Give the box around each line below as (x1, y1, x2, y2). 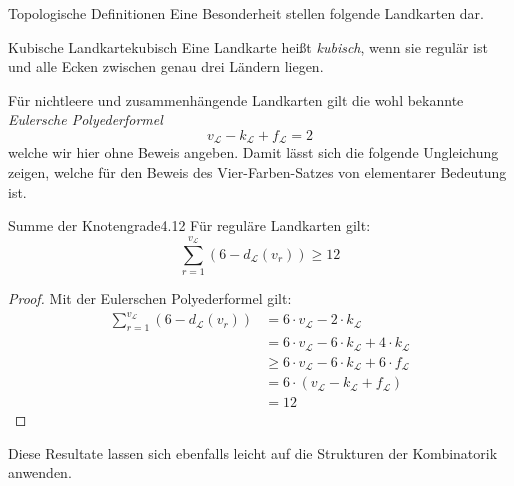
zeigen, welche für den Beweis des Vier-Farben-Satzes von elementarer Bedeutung (8, 162, 507, 183)
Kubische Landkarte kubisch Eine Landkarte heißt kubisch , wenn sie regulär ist (8, 36, 488, 57)
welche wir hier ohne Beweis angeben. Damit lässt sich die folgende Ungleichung (8, 142, 499, 163)
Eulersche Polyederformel (8, 109, 163, 130)
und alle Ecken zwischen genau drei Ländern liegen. (8, 56, 324, 77)
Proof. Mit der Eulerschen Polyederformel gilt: (8, 288, 292, 309)
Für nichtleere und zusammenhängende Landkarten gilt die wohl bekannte (8, 89, 464, 110)
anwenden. (8, 462, 72, 483)
